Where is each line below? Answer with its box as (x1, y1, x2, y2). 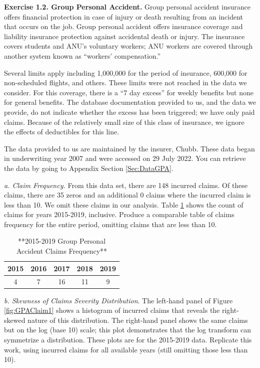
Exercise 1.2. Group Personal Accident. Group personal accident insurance (4, 2, 251, 12)
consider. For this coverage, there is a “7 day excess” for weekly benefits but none (4, 87, 253, 97)
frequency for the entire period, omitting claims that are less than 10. (4, 219, 217, 229)
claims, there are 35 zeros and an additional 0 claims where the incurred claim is (4, 190, 251, 200)
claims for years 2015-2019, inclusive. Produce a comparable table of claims (4, 209, 234, 220)
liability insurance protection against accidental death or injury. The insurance (4, 31, 245, 41)
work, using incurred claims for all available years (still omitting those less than (4, 344, 248, 354)
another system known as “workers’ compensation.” (4, 50, 161, 61)
